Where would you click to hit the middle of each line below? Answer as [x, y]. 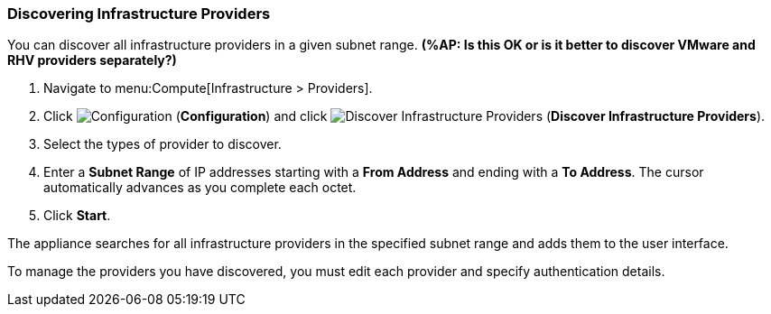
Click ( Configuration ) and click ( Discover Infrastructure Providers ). [404, 116]
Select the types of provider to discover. [163, 144]
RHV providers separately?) [92, 60]
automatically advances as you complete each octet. [200, 188]
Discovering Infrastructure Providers [139, 14]
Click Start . [77, 216]
